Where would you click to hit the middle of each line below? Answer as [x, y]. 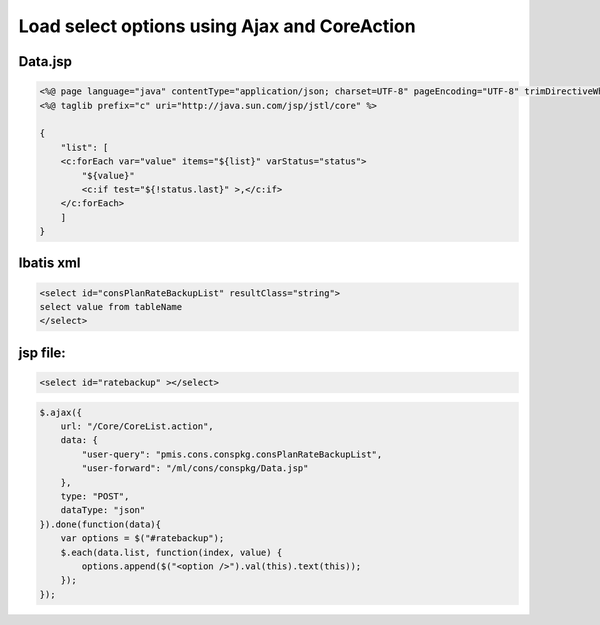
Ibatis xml [49, 263]
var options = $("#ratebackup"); [142, 538]
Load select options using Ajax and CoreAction [217, 26]
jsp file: [42, 352]
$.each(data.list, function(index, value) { [171, 552]
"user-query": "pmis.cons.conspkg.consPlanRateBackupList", [232, 454]
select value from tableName [111, 307]
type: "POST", [95, 496]
